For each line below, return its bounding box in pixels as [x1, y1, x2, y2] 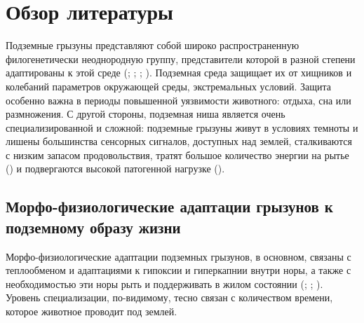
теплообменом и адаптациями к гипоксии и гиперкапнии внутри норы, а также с [6, 263, 351, 277]
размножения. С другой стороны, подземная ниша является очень [6, 106, 285, 121]
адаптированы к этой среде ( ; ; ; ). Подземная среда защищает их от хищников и [6, 65, 352, 80]
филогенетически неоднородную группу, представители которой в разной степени [6, 51, 356, 66]
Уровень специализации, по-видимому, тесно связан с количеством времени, [6, 290, 333, 305]
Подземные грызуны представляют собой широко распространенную [6, 38, 299, 53]
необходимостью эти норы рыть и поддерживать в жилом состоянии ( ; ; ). [6, 276, 323, 291]
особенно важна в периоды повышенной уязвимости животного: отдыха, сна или [6, 92, 351, 107]
